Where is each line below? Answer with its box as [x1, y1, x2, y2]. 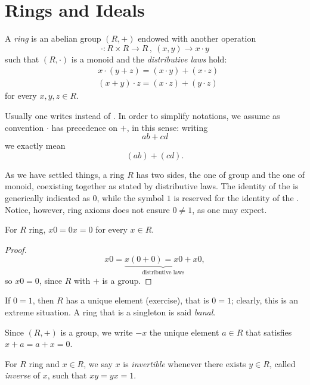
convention [5, 121, 44, 133]
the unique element [149, 325, 219, 338]
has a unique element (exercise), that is [66, 294, 209, 306]
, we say [83, 357, 113, 370]
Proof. [5, 243, 27, 255]
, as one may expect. [192, 203, 267, 215]
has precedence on [51, 121, 118, 133]
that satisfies [245, 325, 292, 338]
